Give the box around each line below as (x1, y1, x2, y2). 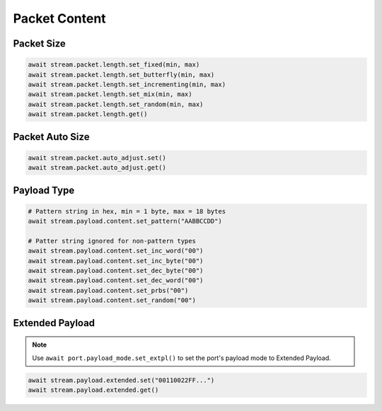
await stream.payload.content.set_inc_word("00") (28, 247, 204, 255)
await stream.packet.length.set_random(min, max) (28, 100, 204, 108)
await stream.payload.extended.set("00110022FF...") (28, 376, 215, 384)
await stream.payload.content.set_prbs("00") (28, 286, 189, 294)
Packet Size (13, 37, 66, 50)
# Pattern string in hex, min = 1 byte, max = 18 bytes (28, 207, 226, 215)
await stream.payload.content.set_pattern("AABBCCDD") (28, 217, 222, 226)
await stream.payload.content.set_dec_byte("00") (28, 267, 204, 275)
